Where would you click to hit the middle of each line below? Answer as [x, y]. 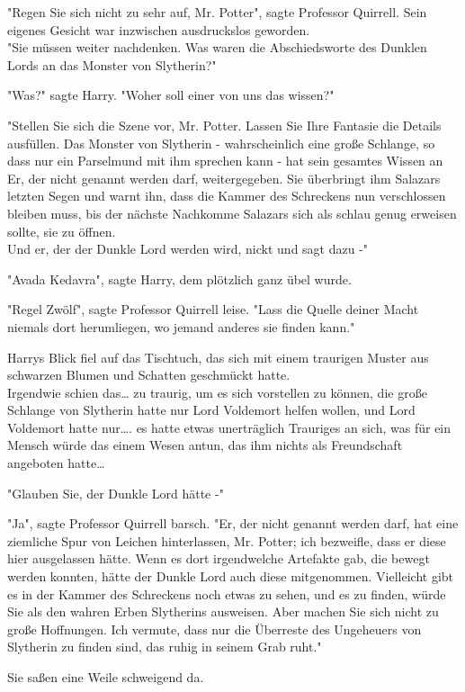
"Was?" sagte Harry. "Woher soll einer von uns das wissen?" [171, 95]
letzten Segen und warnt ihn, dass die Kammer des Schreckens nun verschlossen [227, 196]
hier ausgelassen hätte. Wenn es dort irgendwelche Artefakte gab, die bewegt [219, 558]
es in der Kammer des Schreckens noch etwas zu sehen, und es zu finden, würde [227, 593]
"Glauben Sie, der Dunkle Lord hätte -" [116, 493]
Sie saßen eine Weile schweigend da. [106, 677]
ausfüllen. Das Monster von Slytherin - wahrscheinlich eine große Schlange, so [221, 143]
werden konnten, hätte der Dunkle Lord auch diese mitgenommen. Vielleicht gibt [231, 576]
